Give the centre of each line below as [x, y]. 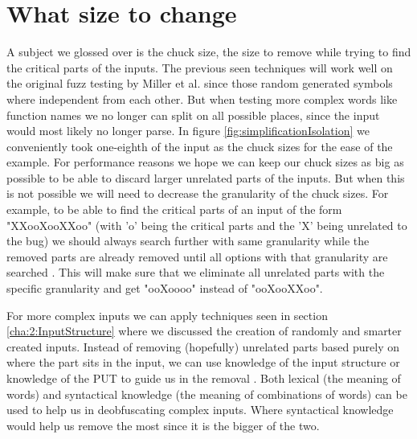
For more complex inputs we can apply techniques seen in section [167, 315]
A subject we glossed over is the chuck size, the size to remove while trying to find [209, 52]
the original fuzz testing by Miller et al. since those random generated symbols [200, 83]
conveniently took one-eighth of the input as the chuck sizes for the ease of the [200, 146]
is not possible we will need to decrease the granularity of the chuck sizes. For [198, 193]
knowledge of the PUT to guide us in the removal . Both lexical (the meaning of [204, 378]
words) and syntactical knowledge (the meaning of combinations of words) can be [207, 394]
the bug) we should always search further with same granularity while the [188, 241]
